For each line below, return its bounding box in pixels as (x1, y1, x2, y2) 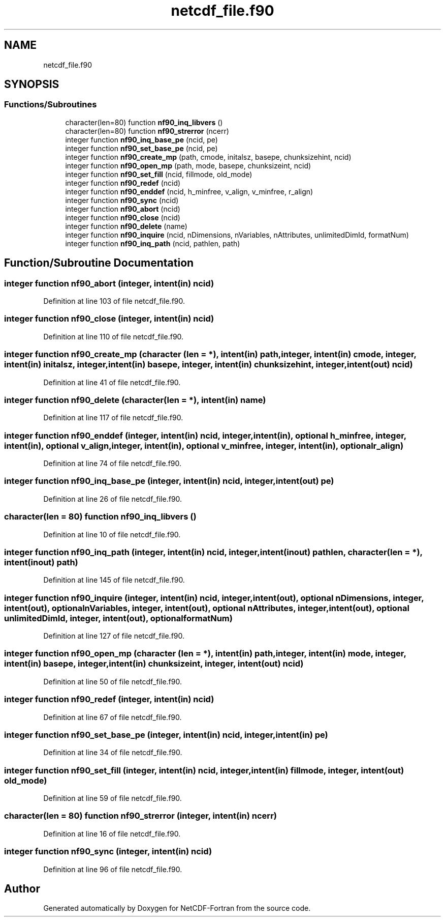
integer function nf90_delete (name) (65, 221, 187, 231)
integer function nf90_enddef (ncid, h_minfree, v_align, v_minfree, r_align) (65, 187, 313, 196)
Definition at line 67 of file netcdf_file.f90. (43, 712, 182, 722)
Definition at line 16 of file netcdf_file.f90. (43, 829, 181, 838)
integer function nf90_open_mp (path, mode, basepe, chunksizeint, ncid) (65, 161, 311, 170)
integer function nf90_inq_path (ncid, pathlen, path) (65, 239, 240, 248)
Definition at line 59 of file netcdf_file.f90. (43, 794, 182, 803)
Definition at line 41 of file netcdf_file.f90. (43, 378, 181, 387)
